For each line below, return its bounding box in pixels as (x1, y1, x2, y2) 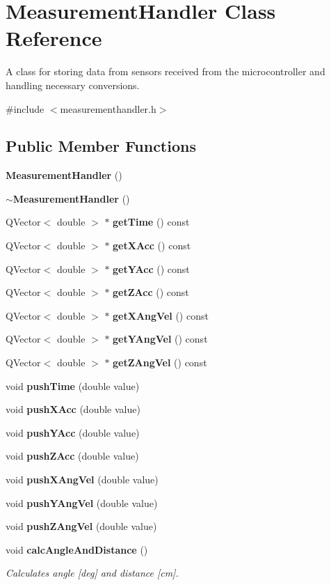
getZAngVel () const (113, 355, 207, 370)
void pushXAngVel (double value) (6, 472, 159, 487)
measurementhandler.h (60, 101, 156, 116)
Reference (6, 24, 102, 52)
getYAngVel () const (113, 331, 208, 346)
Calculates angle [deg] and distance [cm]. (6, 565, 179, 580)
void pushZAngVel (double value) (6, 519, 157, 533)
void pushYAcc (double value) (6, 425, 140, 439)
